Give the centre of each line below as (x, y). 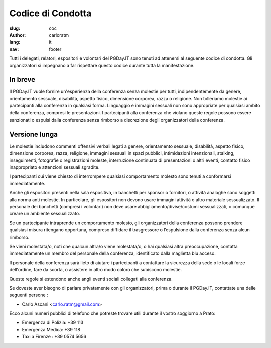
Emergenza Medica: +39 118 (51, 329)
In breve (22, 80)
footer (55, 49)
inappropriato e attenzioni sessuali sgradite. (54, 167)
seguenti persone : (29, 295)
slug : (15, 28)
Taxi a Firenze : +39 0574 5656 (54, 337)
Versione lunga (33, 134)
